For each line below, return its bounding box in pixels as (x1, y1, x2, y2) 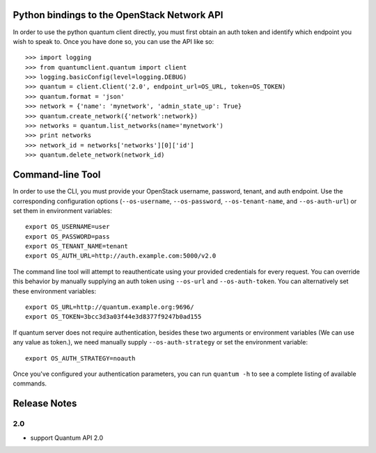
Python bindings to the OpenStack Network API (13, 9, 224, 21)
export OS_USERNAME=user (25, 223, 110, 231)
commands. (13, 379, 47, 388)
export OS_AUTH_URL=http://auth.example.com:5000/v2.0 (25, 252, 217, 260)
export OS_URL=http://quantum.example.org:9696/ (25, 303, 194, 311)
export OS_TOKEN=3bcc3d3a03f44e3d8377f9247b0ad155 (25, 313, 202, 321)
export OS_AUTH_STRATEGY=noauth (25, 354, 136, 362)
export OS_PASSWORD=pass (25, 232, 110, 240)
